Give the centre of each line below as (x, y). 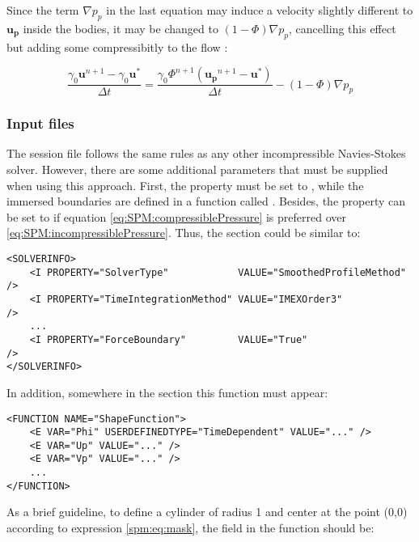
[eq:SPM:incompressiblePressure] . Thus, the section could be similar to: (184, 233)
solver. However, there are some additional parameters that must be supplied (197, 169)
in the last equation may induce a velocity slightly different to (260, 10)
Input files (40, 123)
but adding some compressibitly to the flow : (117, 47)
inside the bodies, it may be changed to (121, 28)
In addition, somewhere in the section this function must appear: (167, 392)
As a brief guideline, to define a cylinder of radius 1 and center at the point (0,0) (207, 512)
